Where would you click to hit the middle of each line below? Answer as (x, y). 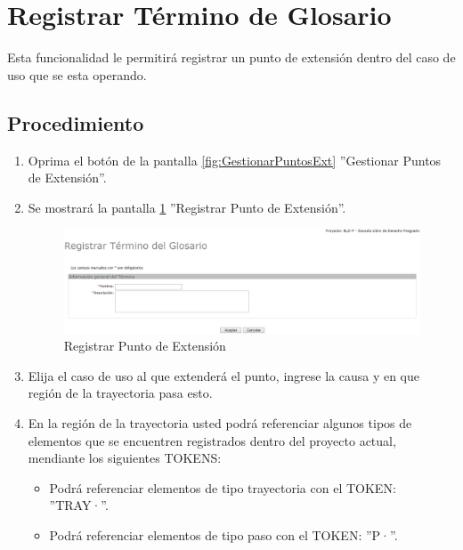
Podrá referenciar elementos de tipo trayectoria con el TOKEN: (223, 487)
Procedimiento (76, 122)
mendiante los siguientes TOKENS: (125, 458)
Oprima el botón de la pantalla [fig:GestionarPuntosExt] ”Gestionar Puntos (235, 160)
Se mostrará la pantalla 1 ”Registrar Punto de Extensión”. (187, 207)
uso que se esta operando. (77, 74)
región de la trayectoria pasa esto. (120, 393)
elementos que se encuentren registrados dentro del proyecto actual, (212, 440)
